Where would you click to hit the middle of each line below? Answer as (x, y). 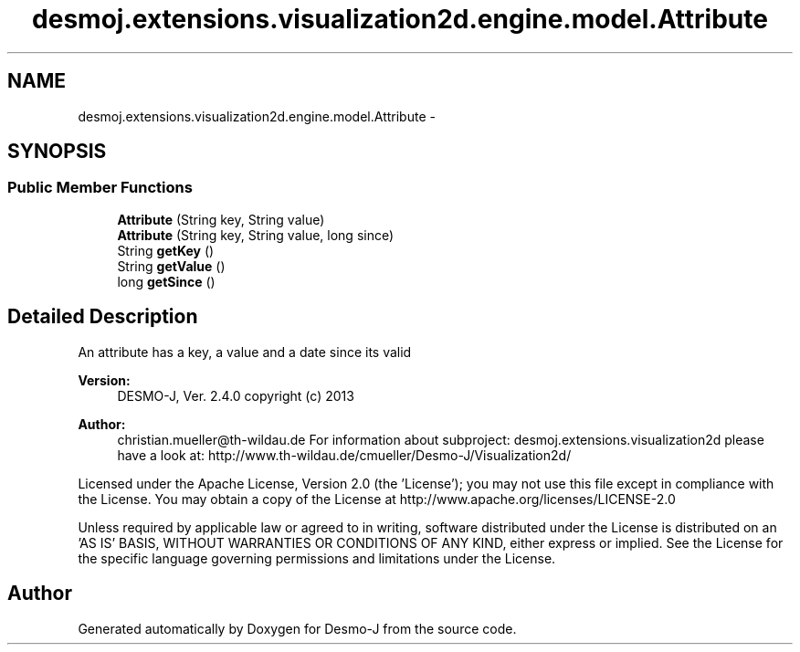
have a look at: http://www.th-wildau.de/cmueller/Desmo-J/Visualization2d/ (344, 455)
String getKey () (166, 250)
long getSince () (166, 281)
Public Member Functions (100, 188)
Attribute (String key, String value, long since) (256, 235)
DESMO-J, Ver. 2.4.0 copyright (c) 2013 (236, 395)
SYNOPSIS (57, 152)
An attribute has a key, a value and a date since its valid (245, 352)
